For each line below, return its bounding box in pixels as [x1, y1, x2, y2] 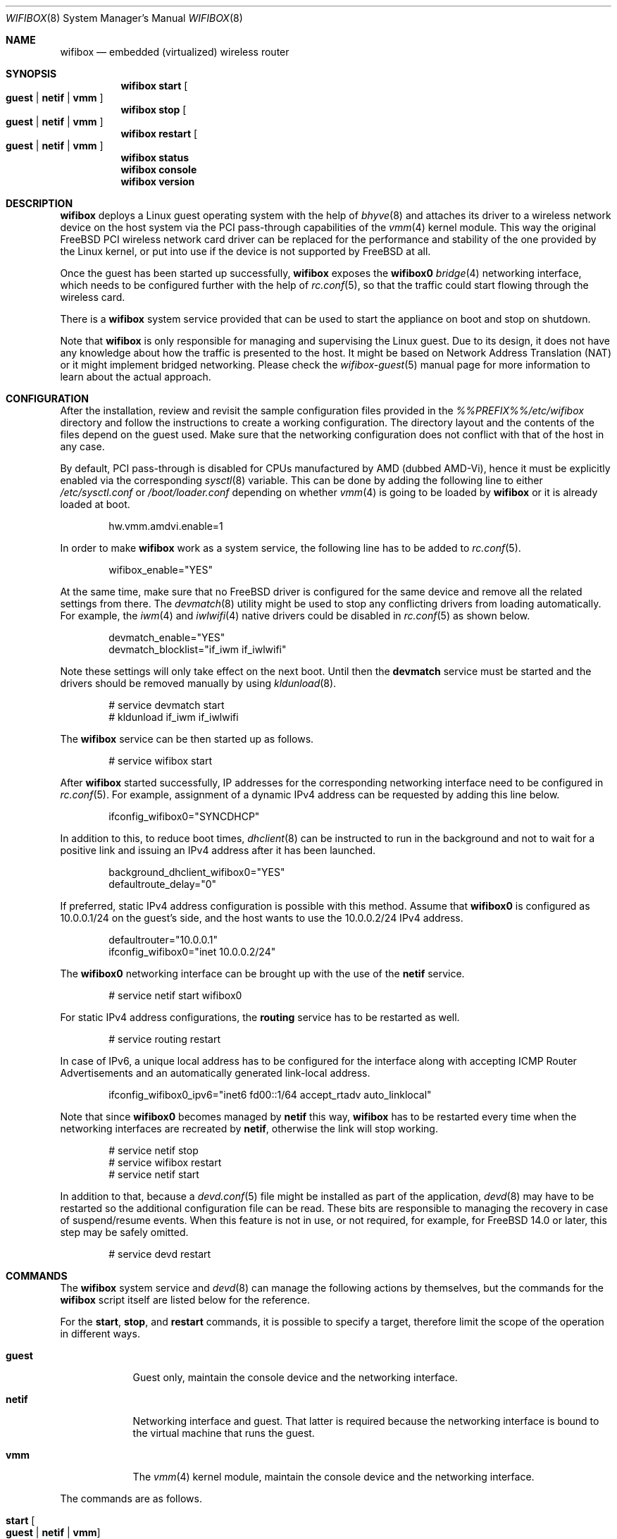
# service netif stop [108, 1144, 199, 1156]
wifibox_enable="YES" [108, 564, 213, 576]
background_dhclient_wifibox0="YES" [108, 866, 285, 878]
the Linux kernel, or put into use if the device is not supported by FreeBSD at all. [60, 245, 431, 257]
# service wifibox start [108, 755, 213, 767]
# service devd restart [108, 1248, 211, 1260]
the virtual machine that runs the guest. [132, 1427, 315, 1439]
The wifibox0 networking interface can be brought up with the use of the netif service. [60, 968, 465, 979]
